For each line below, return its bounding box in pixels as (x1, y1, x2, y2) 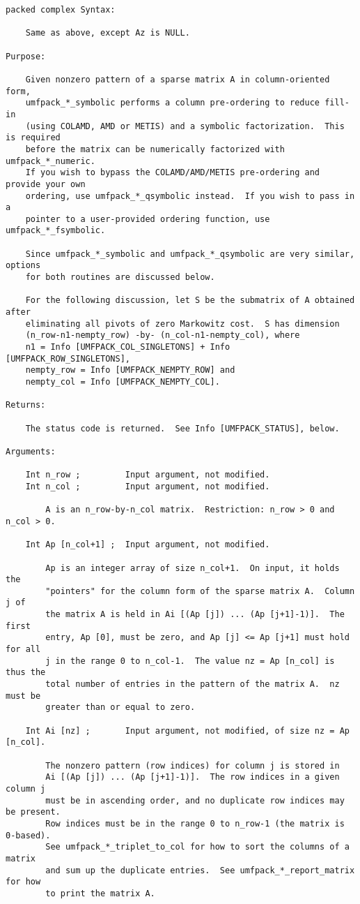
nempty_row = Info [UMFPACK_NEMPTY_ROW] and (25, 365, 235, 376)
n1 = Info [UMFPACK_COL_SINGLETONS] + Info (25, 342, 230, 353)
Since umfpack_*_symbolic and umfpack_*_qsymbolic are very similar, (25, 249, 355, 259)
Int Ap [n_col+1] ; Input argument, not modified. (25, 540, 270, 550)
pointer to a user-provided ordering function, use (25, 214, 270, 224)
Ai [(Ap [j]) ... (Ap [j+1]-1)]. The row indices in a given (45, 772, 340, 783)
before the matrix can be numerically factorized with (25, 144, 285, 154)
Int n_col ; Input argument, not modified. (25, 481, 270, 491)
